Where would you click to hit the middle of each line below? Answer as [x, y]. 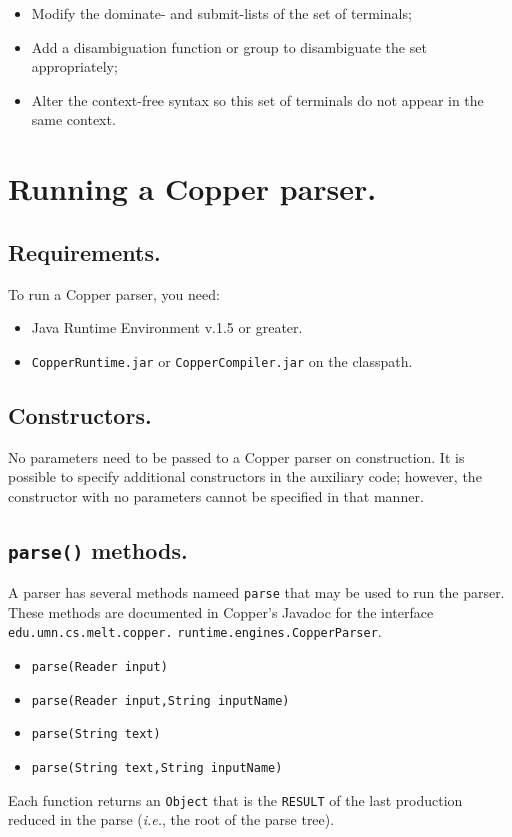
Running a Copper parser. [192, 188]
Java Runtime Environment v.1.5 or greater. [167, 327]
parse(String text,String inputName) [157, 768]
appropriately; [74, 66]
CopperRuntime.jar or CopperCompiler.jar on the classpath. [222, 360]
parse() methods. [98, 549]
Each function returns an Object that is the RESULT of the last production [235, 799]
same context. [73, 119]
